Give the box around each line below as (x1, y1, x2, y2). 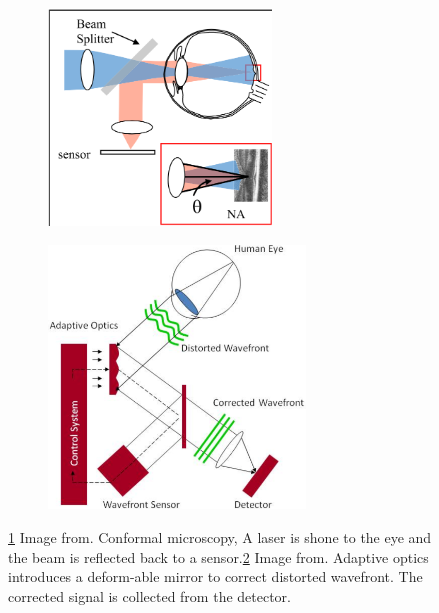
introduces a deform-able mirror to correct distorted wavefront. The (8, 566, 423, 587)
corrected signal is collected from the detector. (8, 585, 291, 606)
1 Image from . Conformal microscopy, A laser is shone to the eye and (8, 526, 432, 547)
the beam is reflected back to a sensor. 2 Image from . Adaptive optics (8, 546, 429, 567)
